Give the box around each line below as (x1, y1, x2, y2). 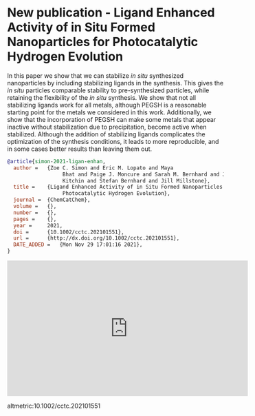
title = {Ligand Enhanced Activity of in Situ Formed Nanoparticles (13, 184, 223, 191)
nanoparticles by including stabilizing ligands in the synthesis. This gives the (7, 79, 224, 87)
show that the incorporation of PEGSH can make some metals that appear (7, 115, 217, 123)
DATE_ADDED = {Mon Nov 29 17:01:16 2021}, (13, 241, 143, 249)
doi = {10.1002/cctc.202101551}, (13, 229, 125, 236)
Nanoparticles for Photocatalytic (7, 34, 199, 50)
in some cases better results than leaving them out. (7, 145, 153, 153)
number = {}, (13, 209, 57, 216)
